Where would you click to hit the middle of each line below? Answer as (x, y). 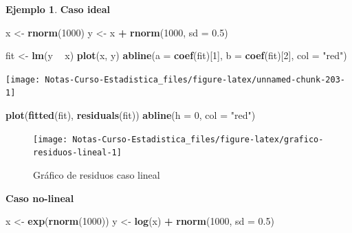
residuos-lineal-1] (77, 153)
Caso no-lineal (40, 198)
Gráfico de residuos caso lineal (97, 175)
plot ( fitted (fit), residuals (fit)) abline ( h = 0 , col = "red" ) (131, 115)
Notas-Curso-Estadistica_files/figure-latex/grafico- (198, 139)
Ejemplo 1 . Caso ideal (58, 9)
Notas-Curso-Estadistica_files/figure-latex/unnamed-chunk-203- (195, 79)
